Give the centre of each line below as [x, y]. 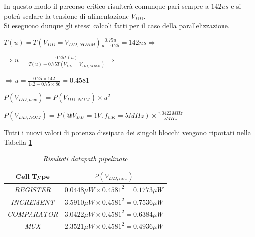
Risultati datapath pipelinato [85, 158]
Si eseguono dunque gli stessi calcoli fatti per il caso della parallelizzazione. [117, 25]
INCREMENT [33, 201]
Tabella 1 [18, 142]
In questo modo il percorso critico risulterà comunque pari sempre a [106, 6]
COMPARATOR [33, 214]
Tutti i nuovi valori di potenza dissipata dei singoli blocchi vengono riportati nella [127, 132]
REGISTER [33, 189]
